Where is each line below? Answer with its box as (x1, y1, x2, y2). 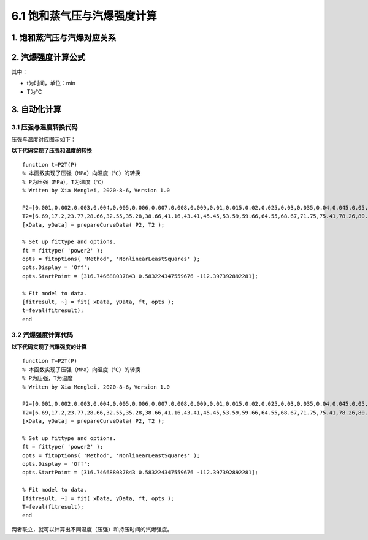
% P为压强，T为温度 (22, 375, 73, 382)
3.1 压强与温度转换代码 (11, 123, 78, 131)
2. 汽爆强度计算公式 (11, 52, 86, 63)
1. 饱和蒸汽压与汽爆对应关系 (11, 32, 117, 43)
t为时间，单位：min (26, 80, 76, 87)
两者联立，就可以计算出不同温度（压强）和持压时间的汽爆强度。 (11, 525, 173, 533)
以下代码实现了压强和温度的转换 (11, 147, 92, 154)
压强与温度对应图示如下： (11, 135, 76, 143)
